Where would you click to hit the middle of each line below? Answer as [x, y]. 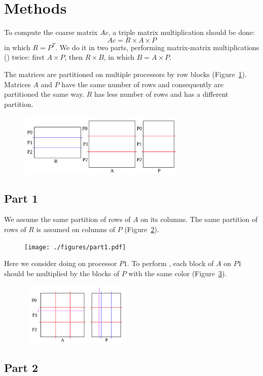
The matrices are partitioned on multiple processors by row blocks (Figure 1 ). [125, 74]
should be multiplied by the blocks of [62, 273]
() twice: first [24, 57]
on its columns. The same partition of [199, 219]
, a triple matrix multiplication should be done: [181, 32]
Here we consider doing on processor [61, 263]
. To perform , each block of [171, 263]
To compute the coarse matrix [51, 32]
